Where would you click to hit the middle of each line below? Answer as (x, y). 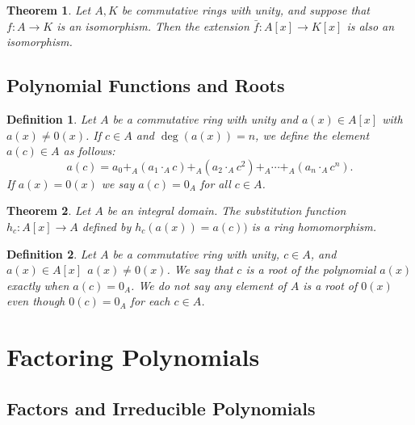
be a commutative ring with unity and (205, 118)
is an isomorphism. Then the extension (153, 25)
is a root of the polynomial (311, 269)
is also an (371, 25)
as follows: (89, 151)
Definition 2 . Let (51, 253)
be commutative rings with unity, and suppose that (245, 10)
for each (150, 301)
